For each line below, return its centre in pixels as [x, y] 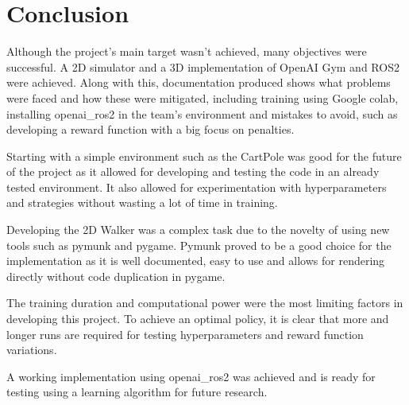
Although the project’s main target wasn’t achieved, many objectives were [187, 51]
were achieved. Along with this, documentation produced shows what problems [199, 82]
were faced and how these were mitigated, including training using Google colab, [203, 97]
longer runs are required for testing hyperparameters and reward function [185, 334]
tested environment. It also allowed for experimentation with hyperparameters [197, 187]
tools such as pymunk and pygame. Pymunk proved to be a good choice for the [199, 245]
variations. [32, 350]
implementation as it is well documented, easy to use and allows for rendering [196, 261]
